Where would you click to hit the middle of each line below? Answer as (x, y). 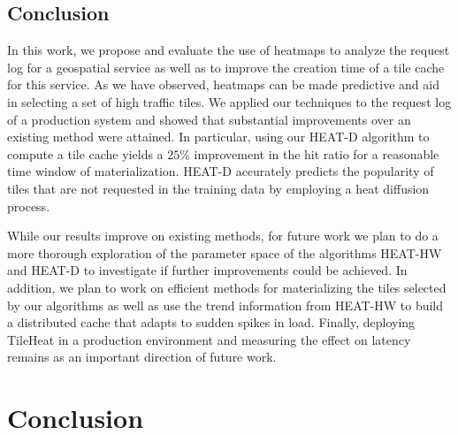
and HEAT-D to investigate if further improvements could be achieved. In (207, 270)
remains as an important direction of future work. (142, 357)
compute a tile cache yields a (85, 153)
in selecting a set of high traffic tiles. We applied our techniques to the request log (229, 101)
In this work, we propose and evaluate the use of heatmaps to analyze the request (229, 50)
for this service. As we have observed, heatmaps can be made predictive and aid (223, 84)
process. (29, 206)
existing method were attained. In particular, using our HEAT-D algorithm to (218, 137)
